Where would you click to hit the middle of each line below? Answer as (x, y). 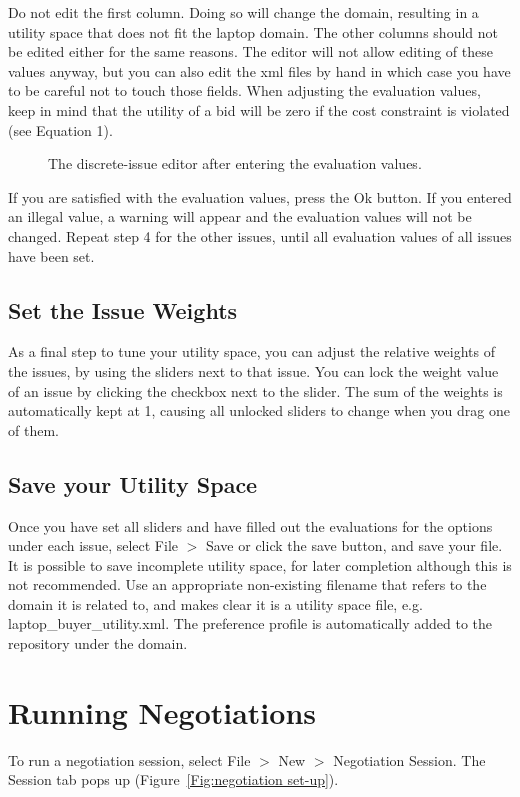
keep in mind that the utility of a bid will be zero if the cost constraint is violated (259, 109)
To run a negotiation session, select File (129, 759)
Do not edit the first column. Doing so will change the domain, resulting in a (243, 12)
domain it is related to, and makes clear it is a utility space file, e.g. (215, 603)
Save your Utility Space (133, 483)
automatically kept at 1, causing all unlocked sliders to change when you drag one (259, 410)
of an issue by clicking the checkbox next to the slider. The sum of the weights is (255, 390)
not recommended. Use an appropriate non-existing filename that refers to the (247, 584)
